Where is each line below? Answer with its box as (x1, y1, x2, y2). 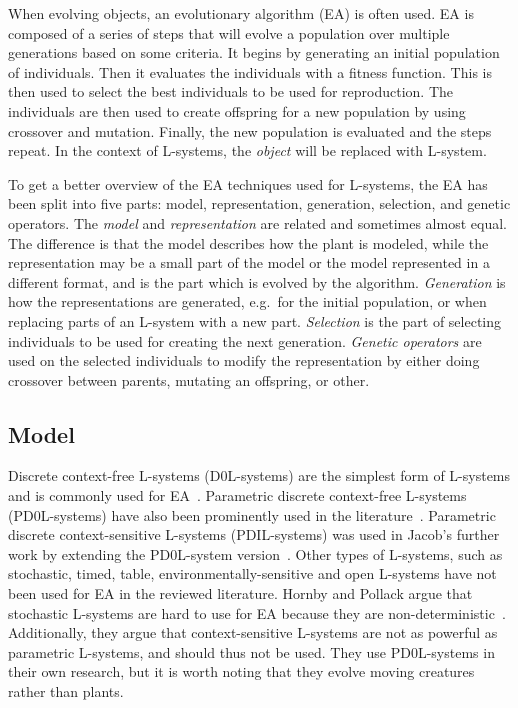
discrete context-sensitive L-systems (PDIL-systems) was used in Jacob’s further (8, 524, 500, 545)
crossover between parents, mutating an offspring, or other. (8, 369, 370, 390)
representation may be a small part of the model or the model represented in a (8, 252, 490, 273)
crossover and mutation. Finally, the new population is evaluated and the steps (8, 120, 492, 141)
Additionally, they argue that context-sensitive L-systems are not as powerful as (8, 622, 498, 643)
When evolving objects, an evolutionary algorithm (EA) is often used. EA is (8, 3, 474, 23)
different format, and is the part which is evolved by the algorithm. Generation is (8, 271, 506, 292)
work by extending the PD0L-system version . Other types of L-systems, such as (8, 543, 503, 564)
